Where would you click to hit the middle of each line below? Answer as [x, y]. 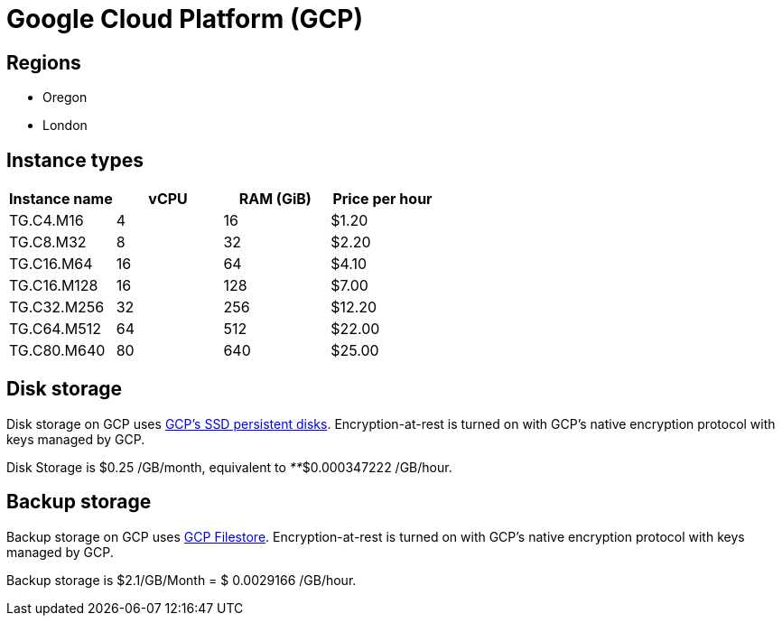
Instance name [61, 199]
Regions [44, 62]
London [65, 126]
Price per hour [382, 199]
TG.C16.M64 [51, 264]
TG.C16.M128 [54, 286]
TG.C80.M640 [57, 351]
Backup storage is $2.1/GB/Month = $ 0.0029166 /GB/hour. [182, 580]
